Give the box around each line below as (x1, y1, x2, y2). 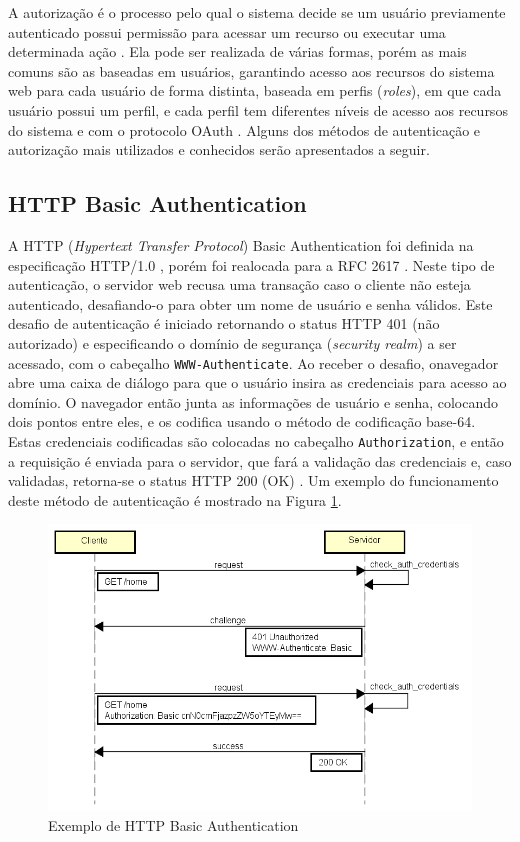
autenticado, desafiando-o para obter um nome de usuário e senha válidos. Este (8, 293, 493, 314)
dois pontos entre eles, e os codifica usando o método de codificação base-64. (8, 411, 476, 432)
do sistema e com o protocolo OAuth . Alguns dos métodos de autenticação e (8, 119, 481, 140)
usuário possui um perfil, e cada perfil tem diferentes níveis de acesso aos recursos (8, 99, 508, 120)
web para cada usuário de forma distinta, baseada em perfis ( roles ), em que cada (8, 80, 502, 101)
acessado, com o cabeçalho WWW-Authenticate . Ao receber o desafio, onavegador (8, 352, 499, 373)
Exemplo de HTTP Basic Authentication (48, 814, 299, 835)
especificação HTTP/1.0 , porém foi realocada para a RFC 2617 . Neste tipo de (8, 254, 495, 275)
